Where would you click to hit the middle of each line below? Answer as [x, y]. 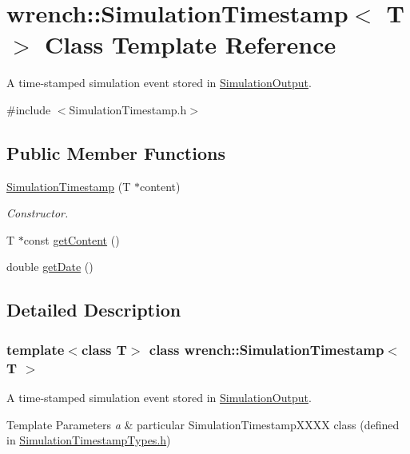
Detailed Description [94, 310]
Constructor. [38, 213]
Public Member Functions [116, 152]
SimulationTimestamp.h [128, 109]
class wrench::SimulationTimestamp [267, 349]
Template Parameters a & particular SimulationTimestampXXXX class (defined [203, 424]
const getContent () [72, 239]
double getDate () [50, 267]
